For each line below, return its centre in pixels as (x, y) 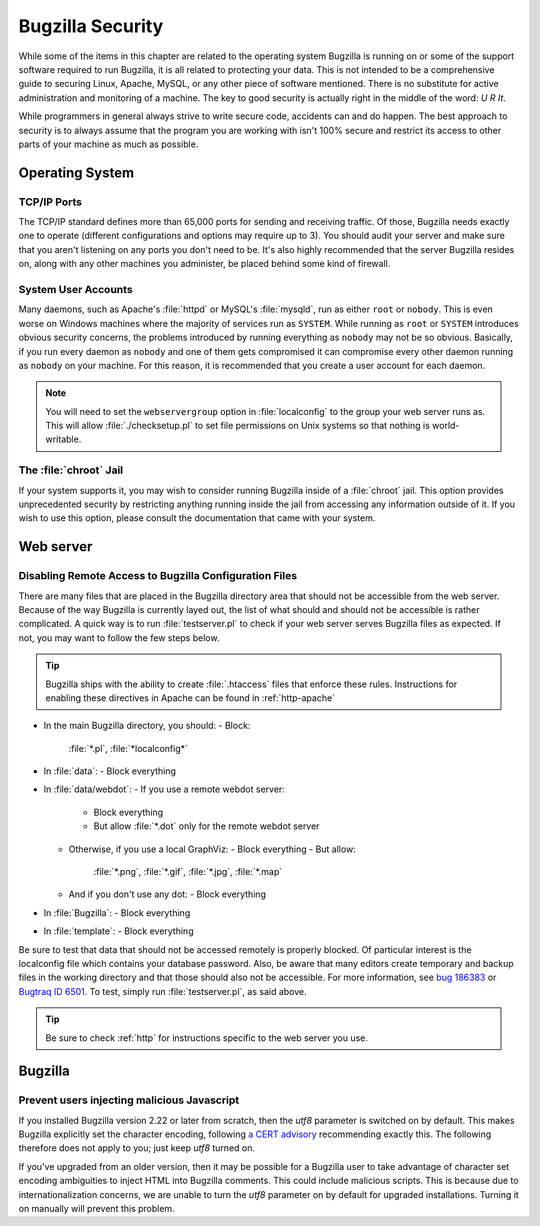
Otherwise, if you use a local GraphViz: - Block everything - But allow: (212, 849)
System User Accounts (76, 289)
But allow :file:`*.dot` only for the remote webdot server (206, 826)
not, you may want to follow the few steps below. (119, 637)
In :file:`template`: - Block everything (118, 931)
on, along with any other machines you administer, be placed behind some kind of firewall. (204, 264)
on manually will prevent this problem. (96, 1209)
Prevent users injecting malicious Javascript (129, 1100)
